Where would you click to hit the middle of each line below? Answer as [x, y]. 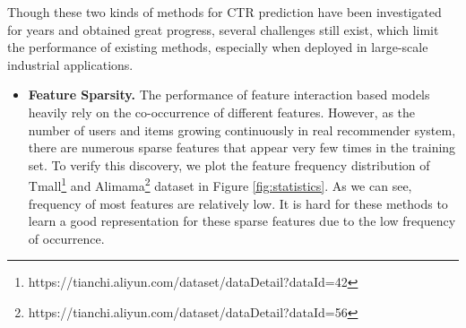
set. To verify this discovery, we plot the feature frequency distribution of [229, 164]
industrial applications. [70, 64]
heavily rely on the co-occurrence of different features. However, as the [222, 112]
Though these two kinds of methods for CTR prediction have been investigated [224, 12]
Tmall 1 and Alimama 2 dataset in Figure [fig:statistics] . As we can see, [220, 184]
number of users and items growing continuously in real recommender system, [242, 129]
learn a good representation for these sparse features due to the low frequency [242, 221]
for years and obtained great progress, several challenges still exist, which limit [223, 29]
